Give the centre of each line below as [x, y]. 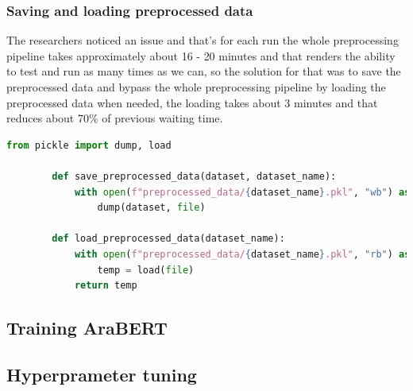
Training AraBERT [87, 328]
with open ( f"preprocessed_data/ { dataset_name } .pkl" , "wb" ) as [242, 192]
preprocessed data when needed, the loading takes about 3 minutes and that [192, 102]
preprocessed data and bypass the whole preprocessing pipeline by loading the [196, 87]
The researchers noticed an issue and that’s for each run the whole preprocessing [203, 40]
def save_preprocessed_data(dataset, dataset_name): [194, 176]
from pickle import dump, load [89, 145]
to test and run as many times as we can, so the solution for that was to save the [204, 71]
